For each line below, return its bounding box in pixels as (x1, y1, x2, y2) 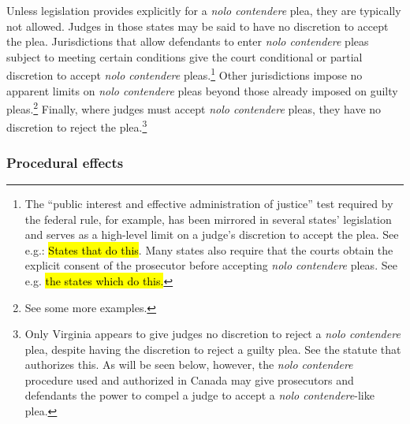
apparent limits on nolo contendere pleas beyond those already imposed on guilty (6, 82, 398, 99)
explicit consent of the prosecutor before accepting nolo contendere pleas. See (24, 257, 397, 273)
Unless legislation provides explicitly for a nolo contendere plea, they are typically (6, 2, 401, 18)
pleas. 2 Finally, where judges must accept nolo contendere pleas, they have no (6, 99, 382, 117)
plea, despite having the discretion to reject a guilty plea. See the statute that (24, 340, 401, 357)
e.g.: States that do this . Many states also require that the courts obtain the (24, 241, 393, 258)
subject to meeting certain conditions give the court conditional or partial (6, 48, 363, 65)
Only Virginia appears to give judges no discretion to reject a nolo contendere (24, 325, 401, 342)
